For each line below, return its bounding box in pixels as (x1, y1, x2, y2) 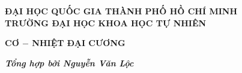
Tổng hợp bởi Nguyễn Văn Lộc (5, 56, 134, 69)
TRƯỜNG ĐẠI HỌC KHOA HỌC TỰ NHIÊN (5, 16, 207, 29)
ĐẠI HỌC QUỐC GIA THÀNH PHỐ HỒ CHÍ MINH (5, 5, 238, 17)
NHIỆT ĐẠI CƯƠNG (32, 36, 126, 49)
